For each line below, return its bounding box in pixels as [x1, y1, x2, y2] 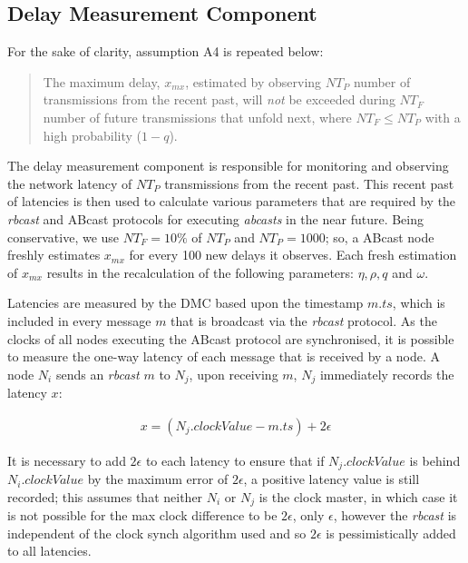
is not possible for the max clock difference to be [7, 506, 278, 525]
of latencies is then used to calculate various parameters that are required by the [7, 192, 456, 211]
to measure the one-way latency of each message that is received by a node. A [7, 347, 441, 366]
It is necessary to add [7, 450, 126, 469]
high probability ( [43, 125, 141, 144]
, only [292, 506, 325, 525]
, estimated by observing [185, 72, 322, 91]
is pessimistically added [326, 523, 456, 542]
